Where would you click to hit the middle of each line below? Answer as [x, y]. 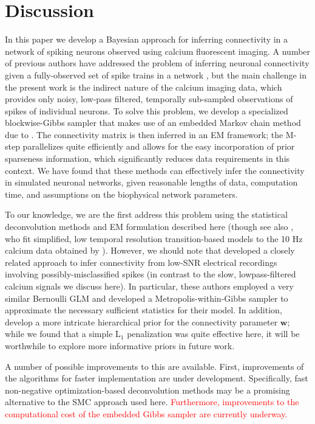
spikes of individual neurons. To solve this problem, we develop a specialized [147, 110]
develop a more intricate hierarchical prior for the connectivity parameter [141, 321]
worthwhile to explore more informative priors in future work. [120, 345]
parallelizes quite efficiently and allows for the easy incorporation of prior [159, 146]
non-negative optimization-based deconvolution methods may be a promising [147, 390]
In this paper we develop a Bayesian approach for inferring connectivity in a [147, 39]
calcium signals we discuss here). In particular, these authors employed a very [149, 286]
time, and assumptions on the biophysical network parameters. [121, 194]
